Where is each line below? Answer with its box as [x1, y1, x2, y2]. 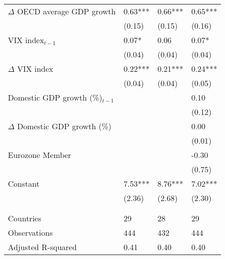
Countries [8, 212, 42, 224]
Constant [8, 178, 40, 189]
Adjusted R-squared [8, 241, 77, 253]
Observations [8, 227, 53, 238]
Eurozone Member [8, 149, 71, 160]
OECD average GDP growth [17, 5, 116, 17]
